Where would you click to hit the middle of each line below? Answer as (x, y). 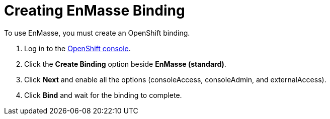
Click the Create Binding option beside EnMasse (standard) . (125, 64)
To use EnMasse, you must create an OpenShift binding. (97, 33)
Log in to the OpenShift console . (77, 48)
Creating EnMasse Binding (95, 11)
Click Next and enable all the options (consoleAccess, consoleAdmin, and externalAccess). (175, 79)
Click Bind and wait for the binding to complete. (103, 95)
